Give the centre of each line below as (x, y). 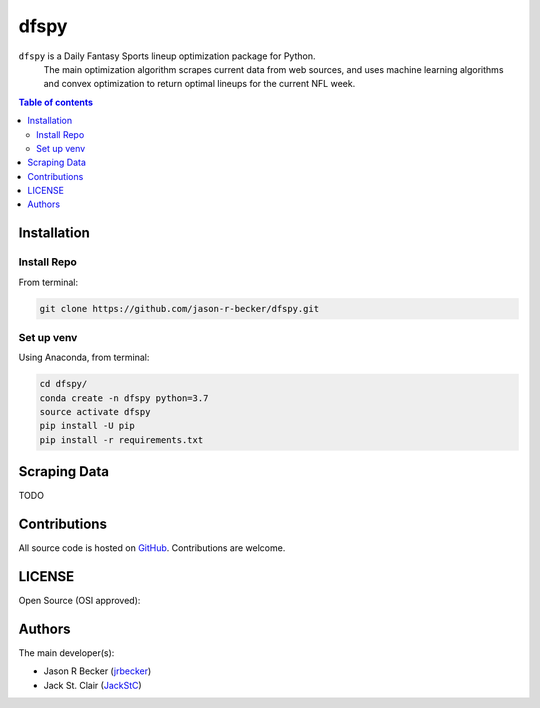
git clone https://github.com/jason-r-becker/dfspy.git (179, 308)
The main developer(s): (66, 653)
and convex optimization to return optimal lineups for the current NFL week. (199, 84)
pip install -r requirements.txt (121, 439)
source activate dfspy (95, 412)
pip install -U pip (87, 426)
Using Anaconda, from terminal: (84, 357)
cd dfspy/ (63, 384)
